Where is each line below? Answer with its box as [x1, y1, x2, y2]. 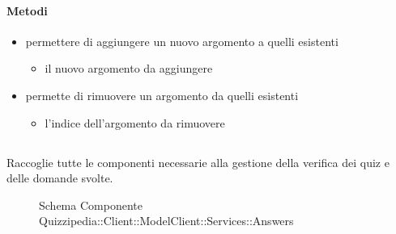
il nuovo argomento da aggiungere [45, 60, 213, 77]
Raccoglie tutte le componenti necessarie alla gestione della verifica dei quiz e [6, 153, 390, 170]
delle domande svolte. [6, 169, 113, 186]
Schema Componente [39, 196, 143, 213]
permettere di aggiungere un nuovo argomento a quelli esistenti [25, 32, 339, 49]
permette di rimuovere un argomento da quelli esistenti [25, 86, 299, 103]
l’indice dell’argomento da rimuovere [45, 114, 225, 131]
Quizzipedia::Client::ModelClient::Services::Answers [39, 212, 294, 229]
